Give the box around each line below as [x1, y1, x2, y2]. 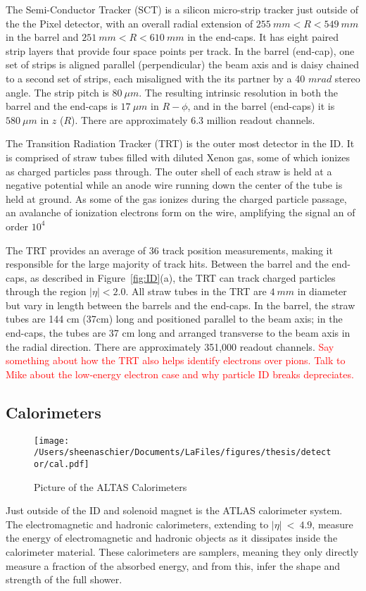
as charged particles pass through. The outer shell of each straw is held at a [6, 163, 332, 178]
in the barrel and [6, 30, 79, 44]
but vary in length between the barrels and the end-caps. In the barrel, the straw [6, 297, 355, 312]
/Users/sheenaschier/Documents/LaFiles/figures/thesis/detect [34, 447, 332, 458]
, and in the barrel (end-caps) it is [187, 99, 335, 113]
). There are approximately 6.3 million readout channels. [71, 112, 315, 127]
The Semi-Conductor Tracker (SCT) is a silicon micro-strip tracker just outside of [6, 2, 359, 16]
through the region [6, 284, 87, 299]
